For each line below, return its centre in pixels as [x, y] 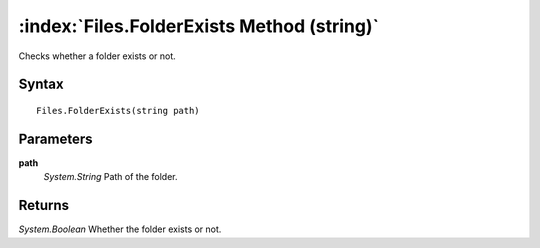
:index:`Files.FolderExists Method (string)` [199, 26]
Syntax [41, 84]
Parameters [55, 138]
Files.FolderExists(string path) [118, 110]
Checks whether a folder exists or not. [97, 56]
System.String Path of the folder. [110, 177]
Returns [44, 205]
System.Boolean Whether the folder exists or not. [120, 229]
